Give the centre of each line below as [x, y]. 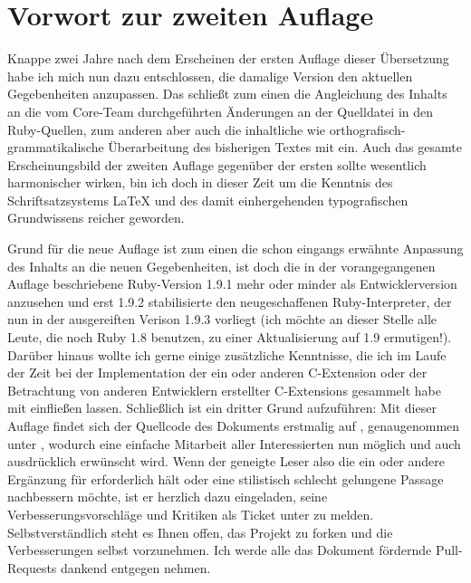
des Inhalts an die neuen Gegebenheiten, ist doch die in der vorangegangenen [221, 266]
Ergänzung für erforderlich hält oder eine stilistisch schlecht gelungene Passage [226, 478]
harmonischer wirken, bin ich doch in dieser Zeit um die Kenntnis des [200, 182]
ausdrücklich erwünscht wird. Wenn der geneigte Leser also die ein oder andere [226, 461]
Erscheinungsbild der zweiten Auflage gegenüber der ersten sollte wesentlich [217, 164]
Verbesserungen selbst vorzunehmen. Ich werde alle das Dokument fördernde [220, 550]
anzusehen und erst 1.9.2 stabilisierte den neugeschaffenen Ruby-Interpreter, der [230, 301]
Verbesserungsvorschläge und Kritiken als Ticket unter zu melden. [191, 514]
